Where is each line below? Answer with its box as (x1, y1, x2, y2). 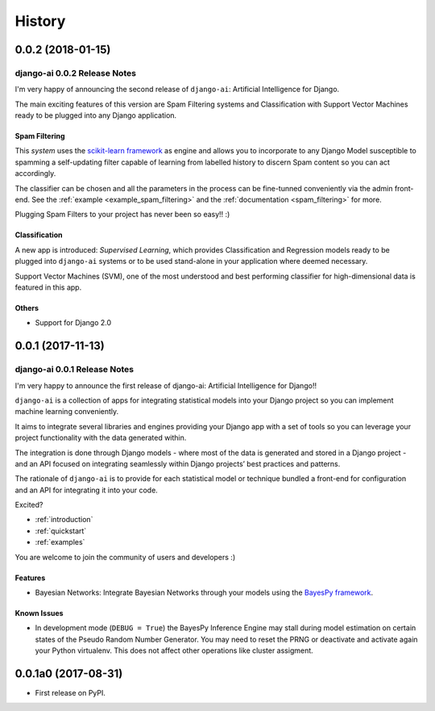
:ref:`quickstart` (35, 525, 87, 536)
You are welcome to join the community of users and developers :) (14, 552, 236, 562)
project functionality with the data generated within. (14, 433, 187, 443)
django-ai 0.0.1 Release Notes (14, 364, 135, 375)
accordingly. (14, 169, 56, 178)
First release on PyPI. (35, 688, 106, 698)
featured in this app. (14, 282, 82, 292)
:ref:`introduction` (35, 515, 93, 525)
